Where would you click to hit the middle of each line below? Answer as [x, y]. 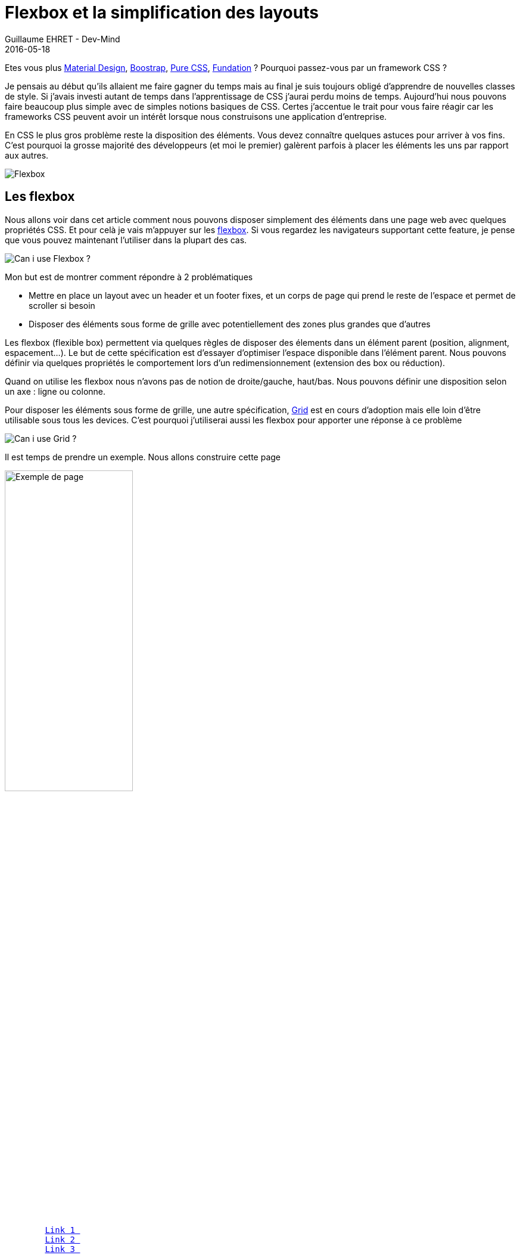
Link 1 [60, 1230]
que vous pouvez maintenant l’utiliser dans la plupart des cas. [126, 240]
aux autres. [27, 155]
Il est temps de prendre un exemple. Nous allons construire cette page [143, 457]
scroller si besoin [62, 305]
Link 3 [60, 1249]
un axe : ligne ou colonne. [55, 391]
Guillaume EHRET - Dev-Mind [63, 39]
